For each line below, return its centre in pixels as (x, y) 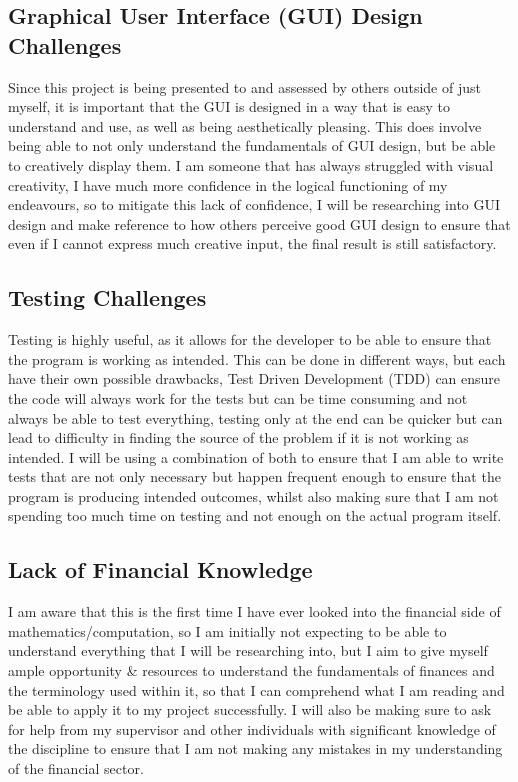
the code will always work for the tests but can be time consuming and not (238, 397)
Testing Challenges (107, 297)
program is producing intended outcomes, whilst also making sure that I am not (253, 495)
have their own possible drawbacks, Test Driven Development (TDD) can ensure (254, 378)
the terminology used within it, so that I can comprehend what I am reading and (256, 689)
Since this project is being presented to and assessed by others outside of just (244, 86)
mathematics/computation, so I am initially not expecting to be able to (227, 630)
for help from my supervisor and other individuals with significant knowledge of (252, 728)
